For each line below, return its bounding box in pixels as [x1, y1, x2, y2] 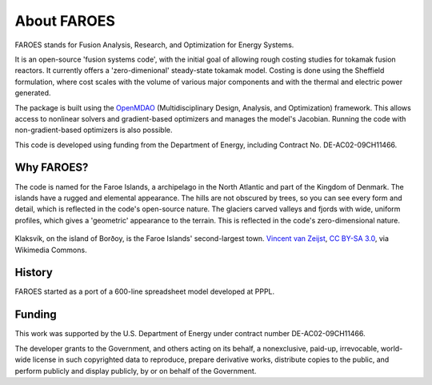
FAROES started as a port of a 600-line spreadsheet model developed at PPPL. [14, 287, 275, 296]
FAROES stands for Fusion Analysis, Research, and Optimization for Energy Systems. [14, 40, 294, 50]
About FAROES [14, 12, 116, 30]
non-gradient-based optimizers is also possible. [14, 125, 173, 135]
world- [380, 343, 403, 353]
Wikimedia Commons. [14, 245, 87, 255]
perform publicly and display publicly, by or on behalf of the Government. [14, 366, 257, 375]
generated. [14, 88, 51, 98]
